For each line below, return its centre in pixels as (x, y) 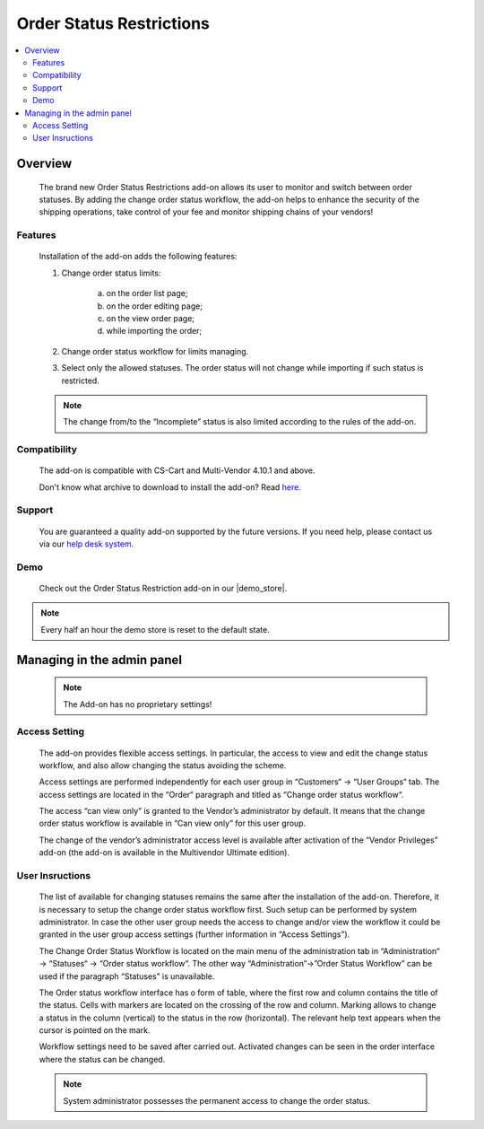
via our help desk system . (86, 544)
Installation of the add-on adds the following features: (138, 257)
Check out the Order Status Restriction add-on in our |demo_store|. (163, 588)
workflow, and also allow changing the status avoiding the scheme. (163, 765)
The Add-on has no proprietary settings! (138, 704)
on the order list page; (147, 293)
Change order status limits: (111, 273)
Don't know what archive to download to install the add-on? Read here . (170, 487)
